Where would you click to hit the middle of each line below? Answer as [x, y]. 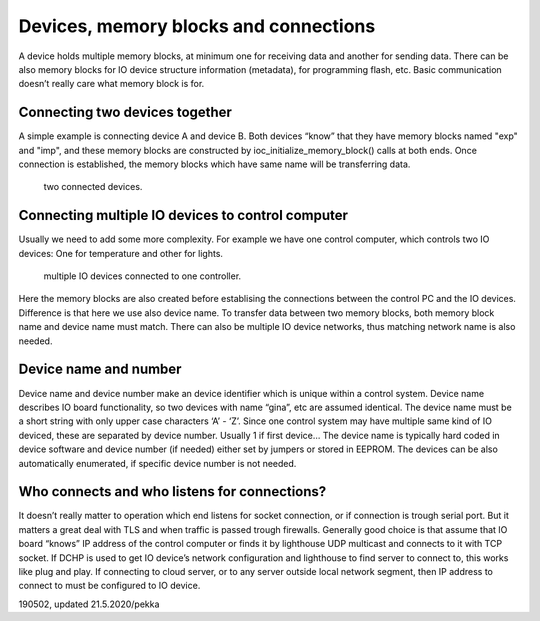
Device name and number [100, 369]
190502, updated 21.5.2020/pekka [89, 604]
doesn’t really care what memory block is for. [111, 84]
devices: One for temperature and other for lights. [121, 253]
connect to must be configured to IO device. [109, 586]
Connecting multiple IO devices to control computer [183, 215]
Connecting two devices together [125, 112]
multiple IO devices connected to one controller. [142, 276]
